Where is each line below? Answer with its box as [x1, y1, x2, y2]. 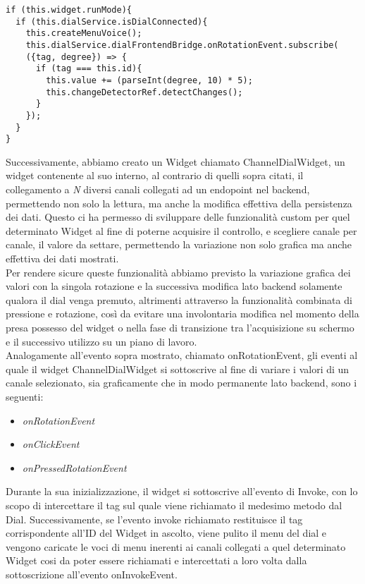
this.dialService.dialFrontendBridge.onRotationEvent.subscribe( [25, 39, 339, 50]
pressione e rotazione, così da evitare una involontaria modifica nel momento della [6, 306, 359, 321]
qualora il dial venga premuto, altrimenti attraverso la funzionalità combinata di [6, 292, 352, 307]
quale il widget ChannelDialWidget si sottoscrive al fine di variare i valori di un [6, 361, 349, 376]
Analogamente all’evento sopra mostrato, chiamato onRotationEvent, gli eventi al [6, 348, 358, 363]
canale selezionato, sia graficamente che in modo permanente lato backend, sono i [6, 375, 357, 390]
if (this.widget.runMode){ [6, 5, 132, 15]
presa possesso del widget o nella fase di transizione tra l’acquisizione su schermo [6, 320, 354, 334]
